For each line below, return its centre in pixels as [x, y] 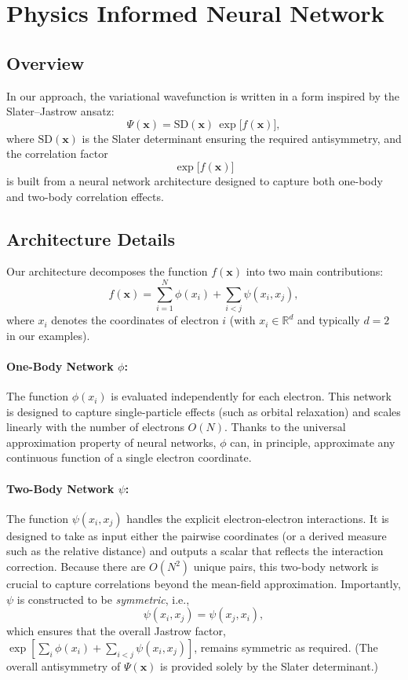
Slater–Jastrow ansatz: [60, 111]
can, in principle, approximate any [313, 442]
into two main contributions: [315, 271]
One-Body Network [60, 366]
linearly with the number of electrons [95, 427]
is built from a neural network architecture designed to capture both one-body [195, 180]
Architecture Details [91, 238]
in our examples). [48, 335]
